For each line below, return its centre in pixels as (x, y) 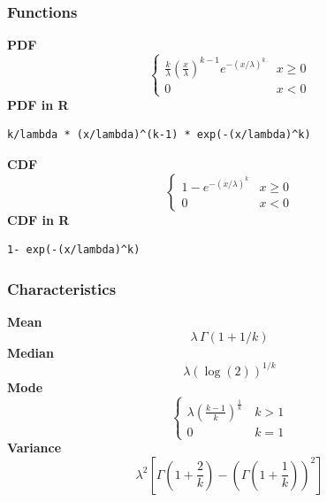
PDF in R (38, 104)
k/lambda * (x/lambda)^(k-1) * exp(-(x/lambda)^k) (159, 135)
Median (30, 352)
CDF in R (38, 219)
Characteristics (62, 288)
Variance (34, 448)
